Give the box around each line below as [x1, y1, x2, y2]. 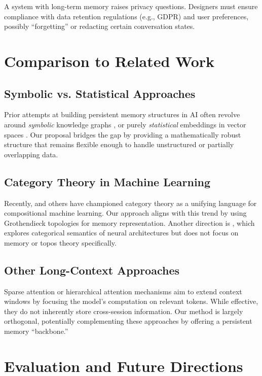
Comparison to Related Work [4, 50, 215, 71]
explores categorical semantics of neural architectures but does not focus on [4, 227, 239, 238]
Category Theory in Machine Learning [4, 174, 211, 189]
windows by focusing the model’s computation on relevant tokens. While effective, [4, 296, 258, 306]
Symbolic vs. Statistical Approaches [4, 85, 196, 101]
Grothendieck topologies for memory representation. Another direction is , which [4, 217, 255, 228]
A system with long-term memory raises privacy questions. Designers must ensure [4, 1, 258, 11]
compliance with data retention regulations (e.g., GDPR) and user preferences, [4, 11, 249, 21]
